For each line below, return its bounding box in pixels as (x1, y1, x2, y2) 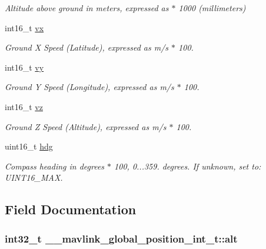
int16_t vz (5, 100, 43, 112)
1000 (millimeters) (178, 2, 246, 14)
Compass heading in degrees (5, 160, 105, 172)
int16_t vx (5, 21, 44, 34)
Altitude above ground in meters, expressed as (5, 2, 169, 14)
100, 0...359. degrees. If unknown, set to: (114, 160, 261, 172)
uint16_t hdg (5, 140, 53, 152)
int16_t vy (5, 61, 44, 73)
